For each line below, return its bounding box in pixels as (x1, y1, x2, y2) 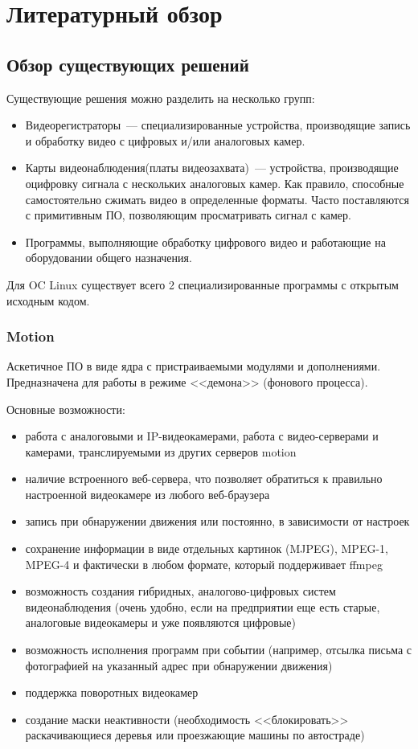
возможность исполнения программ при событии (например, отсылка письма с (25, 641, 412, 658)
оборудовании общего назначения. (25, 249, 192, 266)
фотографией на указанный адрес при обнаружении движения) (25, 657, 333, 673)
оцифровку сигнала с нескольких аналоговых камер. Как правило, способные (25, 174, 404, 191)
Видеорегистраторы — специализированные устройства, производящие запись (25, 117, 411, 133)
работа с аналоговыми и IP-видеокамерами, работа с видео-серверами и (25, 428, 379, 444)
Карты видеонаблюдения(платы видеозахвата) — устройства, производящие (25, 159, 399, 176)
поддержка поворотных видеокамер (25, 684, 199, 701)
